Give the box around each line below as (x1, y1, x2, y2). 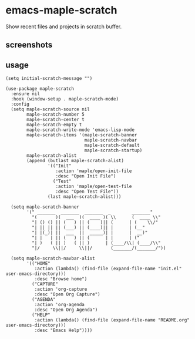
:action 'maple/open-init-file (55, 168, 132, 174)
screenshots (5, 40, 53, 50)
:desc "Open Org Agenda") (34, 307, 98, 313)
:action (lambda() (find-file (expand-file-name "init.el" (34, 266, 182, 272)
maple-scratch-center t (26, 117, 85, 123)
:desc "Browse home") (34, 276, 88, 282)
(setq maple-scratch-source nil (11, 106, 90, 112)
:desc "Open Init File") (55, 173, 116, 179)
